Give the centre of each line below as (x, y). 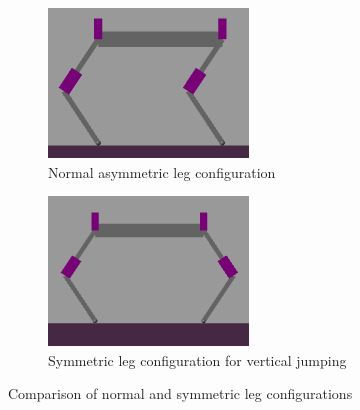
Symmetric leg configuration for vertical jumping (197, 359)
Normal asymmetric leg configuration (162, 171)
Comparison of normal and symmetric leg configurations (180, 393)
